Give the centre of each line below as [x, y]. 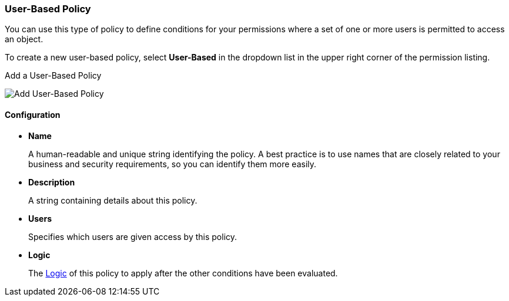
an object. [24, 39]
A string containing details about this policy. [113, 200]
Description [52, 182]
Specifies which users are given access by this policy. [133, 236]
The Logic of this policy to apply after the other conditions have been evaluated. [183, 273]
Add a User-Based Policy [53, 76]
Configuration [33, 114]
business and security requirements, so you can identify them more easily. [173, 164]
